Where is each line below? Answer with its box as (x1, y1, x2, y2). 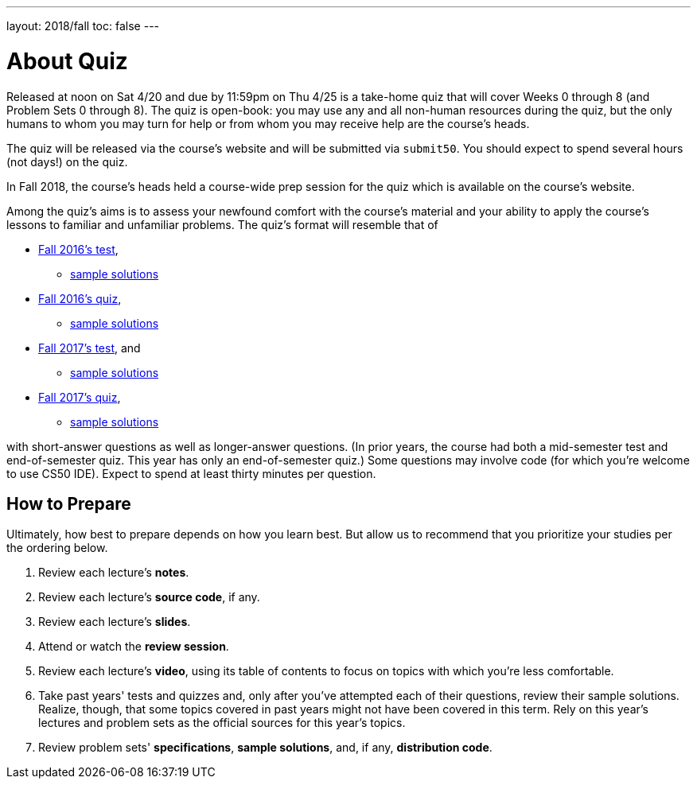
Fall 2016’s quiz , (38, 291, 122, 305)
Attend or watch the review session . (38, 639, 229, 654)
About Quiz (6, 47, 128, 75)
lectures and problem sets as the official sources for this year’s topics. (38, 716, 406, 730)
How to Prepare (6, 493, 131, 514)
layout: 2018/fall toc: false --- (6, 19, 160, 33)
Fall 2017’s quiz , (38, 390, 121, 404)
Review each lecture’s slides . (38, 615, 191, 629)
